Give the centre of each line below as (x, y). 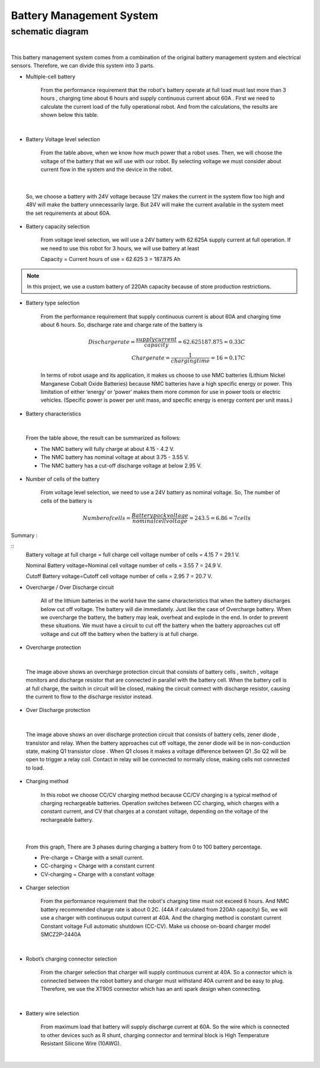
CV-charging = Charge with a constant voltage (97, 874)
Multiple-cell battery (51, 77)
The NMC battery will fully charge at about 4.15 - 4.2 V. (108, 449)
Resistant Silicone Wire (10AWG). (81, 1043)
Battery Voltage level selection (63, 139)
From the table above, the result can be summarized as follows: (103, 438)
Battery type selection (53, 303)
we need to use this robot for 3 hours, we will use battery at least (120, 248)
